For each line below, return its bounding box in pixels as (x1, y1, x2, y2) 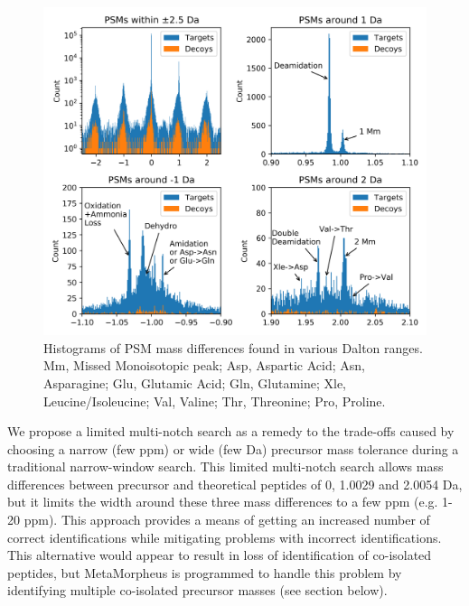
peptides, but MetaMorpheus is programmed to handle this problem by (7, 563, 402, 582)
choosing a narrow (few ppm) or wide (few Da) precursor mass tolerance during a (7, 439, 459, 458)
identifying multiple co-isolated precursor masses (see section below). (7, 581, 388, 600)
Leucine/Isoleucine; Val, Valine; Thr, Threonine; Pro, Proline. (43, 391, 386, 410)
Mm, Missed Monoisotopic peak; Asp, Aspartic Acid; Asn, (43, 356, 365, 375)
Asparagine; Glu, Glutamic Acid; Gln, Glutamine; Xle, (43, 373, 346, 392)
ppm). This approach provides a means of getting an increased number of (23, 510, 430, 529)
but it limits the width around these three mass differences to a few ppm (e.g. (7, 492, 438, 511)
